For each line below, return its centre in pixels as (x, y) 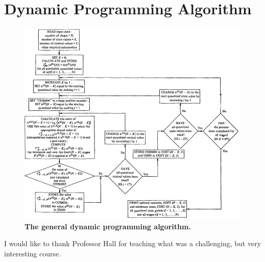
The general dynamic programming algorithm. (108, 226)
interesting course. (33, 254)
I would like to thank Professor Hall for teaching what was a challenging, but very (133, 243)
